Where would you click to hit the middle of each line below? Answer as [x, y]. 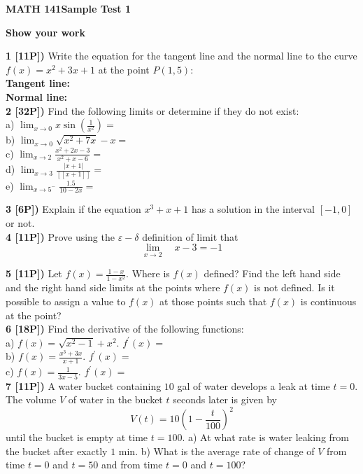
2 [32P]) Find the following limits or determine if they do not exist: [152, 110]
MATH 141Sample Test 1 [69, 8]
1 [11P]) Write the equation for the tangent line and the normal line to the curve [181, 56]
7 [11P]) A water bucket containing [84, 385]
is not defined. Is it [294, 287]
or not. [20, 222]
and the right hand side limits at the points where [113, 287]
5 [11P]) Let [34, 273]
